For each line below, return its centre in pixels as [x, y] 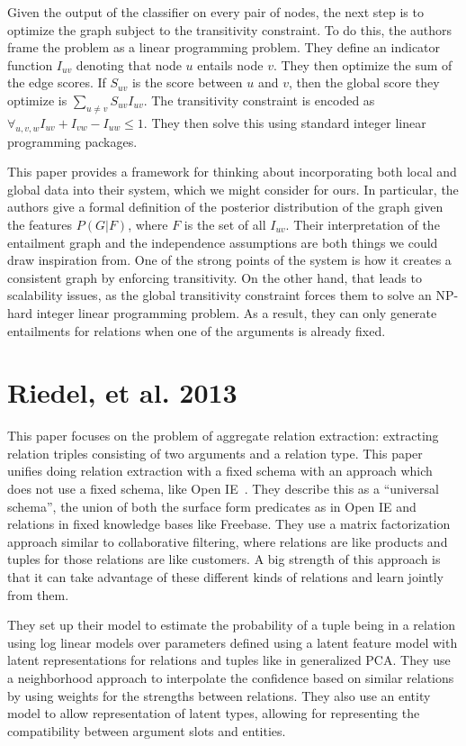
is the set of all [225, 224]
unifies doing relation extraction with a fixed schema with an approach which [220, 471]
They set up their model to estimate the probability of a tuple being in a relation [232, 625]
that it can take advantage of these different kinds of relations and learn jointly [225, 576]
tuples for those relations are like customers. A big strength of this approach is [224, 559]
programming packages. [72, 141]
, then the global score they [364, 82]
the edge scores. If [57, 82]
